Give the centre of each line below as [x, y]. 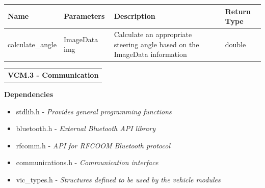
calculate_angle [32, 44]
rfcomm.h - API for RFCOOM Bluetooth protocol [93, 145]
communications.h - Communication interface [87, 162]
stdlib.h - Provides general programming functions [94, 111]
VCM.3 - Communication [53, 74]
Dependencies [29, 94]
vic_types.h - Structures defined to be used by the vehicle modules [118, 180]
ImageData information [150, 54]
